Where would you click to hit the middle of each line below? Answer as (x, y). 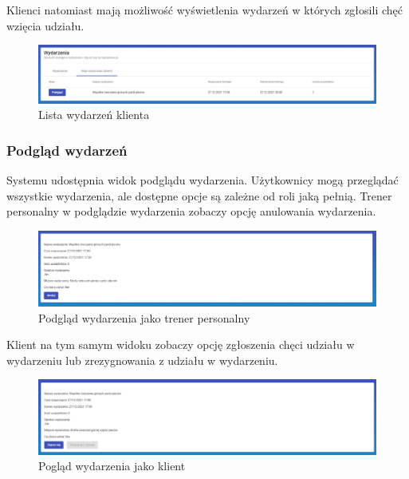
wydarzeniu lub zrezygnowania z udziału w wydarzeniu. (142, 360)
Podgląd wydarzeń (67, 150)
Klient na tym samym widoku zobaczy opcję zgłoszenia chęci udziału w (181, 344)
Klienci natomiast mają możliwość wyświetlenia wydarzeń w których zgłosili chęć (204, 10)
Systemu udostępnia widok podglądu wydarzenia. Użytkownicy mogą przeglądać (203, 180)
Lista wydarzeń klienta (94, 115)
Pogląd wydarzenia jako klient (112, 466)
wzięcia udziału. (45, 25)
